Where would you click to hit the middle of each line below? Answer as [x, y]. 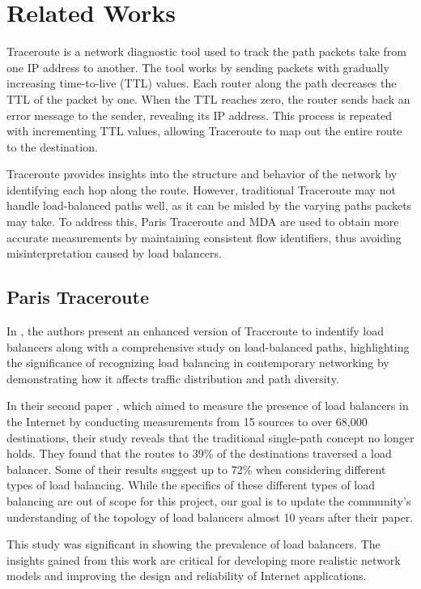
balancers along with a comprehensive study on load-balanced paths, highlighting [208, 346]
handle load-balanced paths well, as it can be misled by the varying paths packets [209, 205]
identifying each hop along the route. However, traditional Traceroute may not [201, 189]
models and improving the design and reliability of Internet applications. [187, 576]
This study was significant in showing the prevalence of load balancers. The [193, 544]
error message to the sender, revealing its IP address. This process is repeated [200, 115]
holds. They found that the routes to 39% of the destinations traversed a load [199, 453]
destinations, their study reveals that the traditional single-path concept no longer [210, 437]
